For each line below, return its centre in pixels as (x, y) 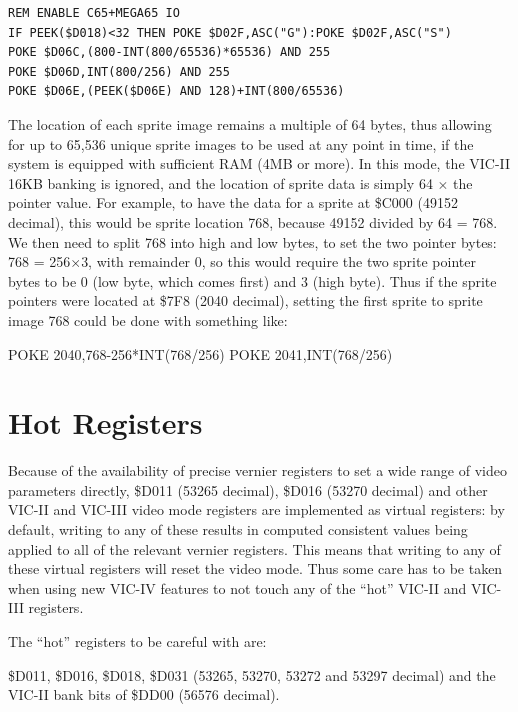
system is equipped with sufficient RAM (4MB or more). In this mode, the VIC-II (259, 163)
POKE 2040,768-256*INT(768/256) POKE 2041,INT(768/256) (200, 353)
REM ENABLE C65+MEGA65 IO (94, 13)
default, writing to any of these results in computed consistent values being (238, 529)
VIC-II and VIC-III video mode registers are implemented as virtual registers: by (256, 509)
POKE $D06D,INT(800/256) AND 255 (119, 71)
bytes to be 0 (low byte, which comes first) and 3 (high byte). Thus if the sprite (252, 280)
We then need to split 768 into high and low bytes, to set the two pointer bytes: (252, 241)
